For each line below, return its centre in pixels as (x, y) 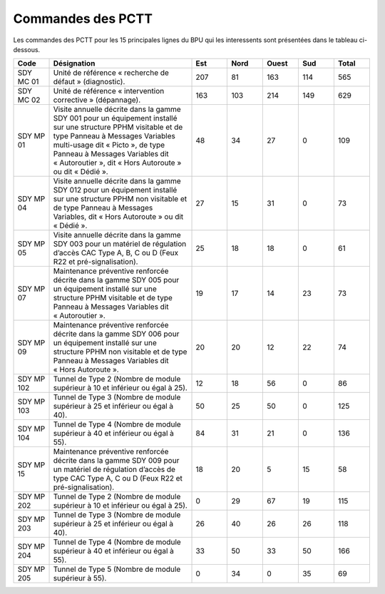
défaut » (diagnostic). (89, 82)
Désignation (74, 63)
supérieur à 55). (80, 578)
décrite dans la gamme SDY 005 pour (116, 280)
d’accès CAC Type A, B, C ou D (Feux (115, 253)
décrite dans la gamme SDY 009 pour (116, 461)
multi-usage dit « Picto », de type (109, 145)
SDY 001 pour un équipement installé (115, 118)
